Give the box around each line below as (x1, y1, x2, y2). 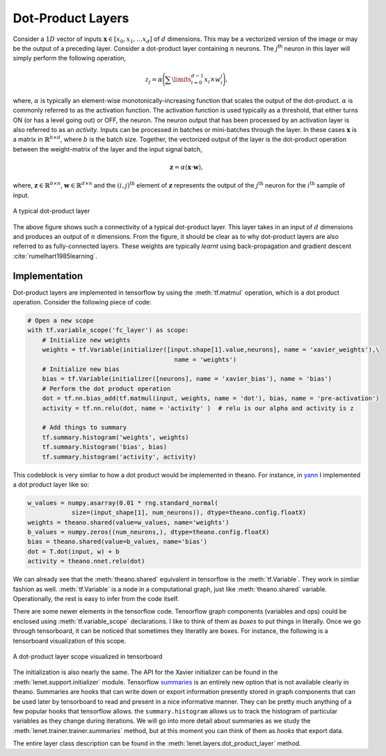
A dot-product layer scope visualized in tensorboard (13, 652, 163, 660)
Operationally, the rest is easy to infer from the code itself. (13, 595, 179, 602)
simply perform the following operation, (13, 54, 127, 63)
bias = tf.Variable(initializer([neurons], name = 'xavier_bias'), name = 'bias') (42, 375, 332, 383)
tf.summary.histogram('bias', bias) (42, 443, 167, 451)
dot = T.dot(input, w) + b (27, 548, 120, 555)
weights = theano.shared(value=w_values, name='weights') (27, 518, 230, 526)
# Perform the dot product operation (42, 384, 171, 393)
